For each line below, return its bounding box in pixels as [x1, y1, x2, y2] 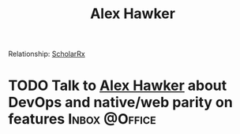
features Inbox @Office [8, 110, 156, 128]
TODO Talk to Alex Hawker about [8, 76, 227, 95]
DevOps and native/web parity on [8, 94, 233, 111]
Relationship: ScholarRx [8, 49, 85, 59]
